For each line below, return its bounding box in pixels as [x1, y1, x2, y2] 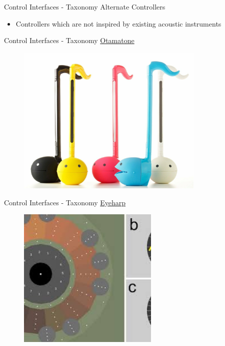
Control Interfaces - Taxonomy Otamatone [4, 35, 134, 46]
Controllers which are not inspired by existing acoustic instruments [15, 18, 221, 29]
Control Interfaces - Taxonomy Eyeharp [4, 197, 126, 207]
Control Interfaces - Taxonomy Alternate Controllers [4, 2, 165, 12]
